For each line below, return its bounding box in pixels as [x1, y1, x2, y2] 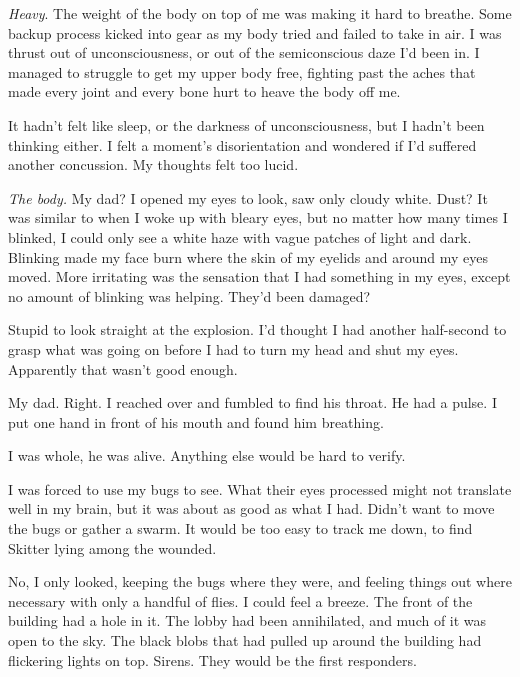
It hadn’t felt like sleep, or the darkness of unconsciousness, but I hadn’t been [8, 114, 485, 135]
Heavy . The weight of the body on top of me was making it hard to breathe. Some [8, 3, 512, 23]
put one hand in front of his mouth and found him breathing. [8, 411, 384, 432]
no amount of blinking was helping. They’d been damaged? [8, 285, 371, 306]
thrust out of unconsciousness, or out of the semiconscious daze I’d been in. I [8, 42, 480, 63]
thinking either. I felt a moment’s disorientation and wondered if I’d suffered [8, 134, 477, 155]
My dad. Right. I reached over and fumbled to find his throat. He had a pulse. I [8, 392, 497, 413]
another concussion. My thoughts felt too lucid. [8, 154, 299, 175]
